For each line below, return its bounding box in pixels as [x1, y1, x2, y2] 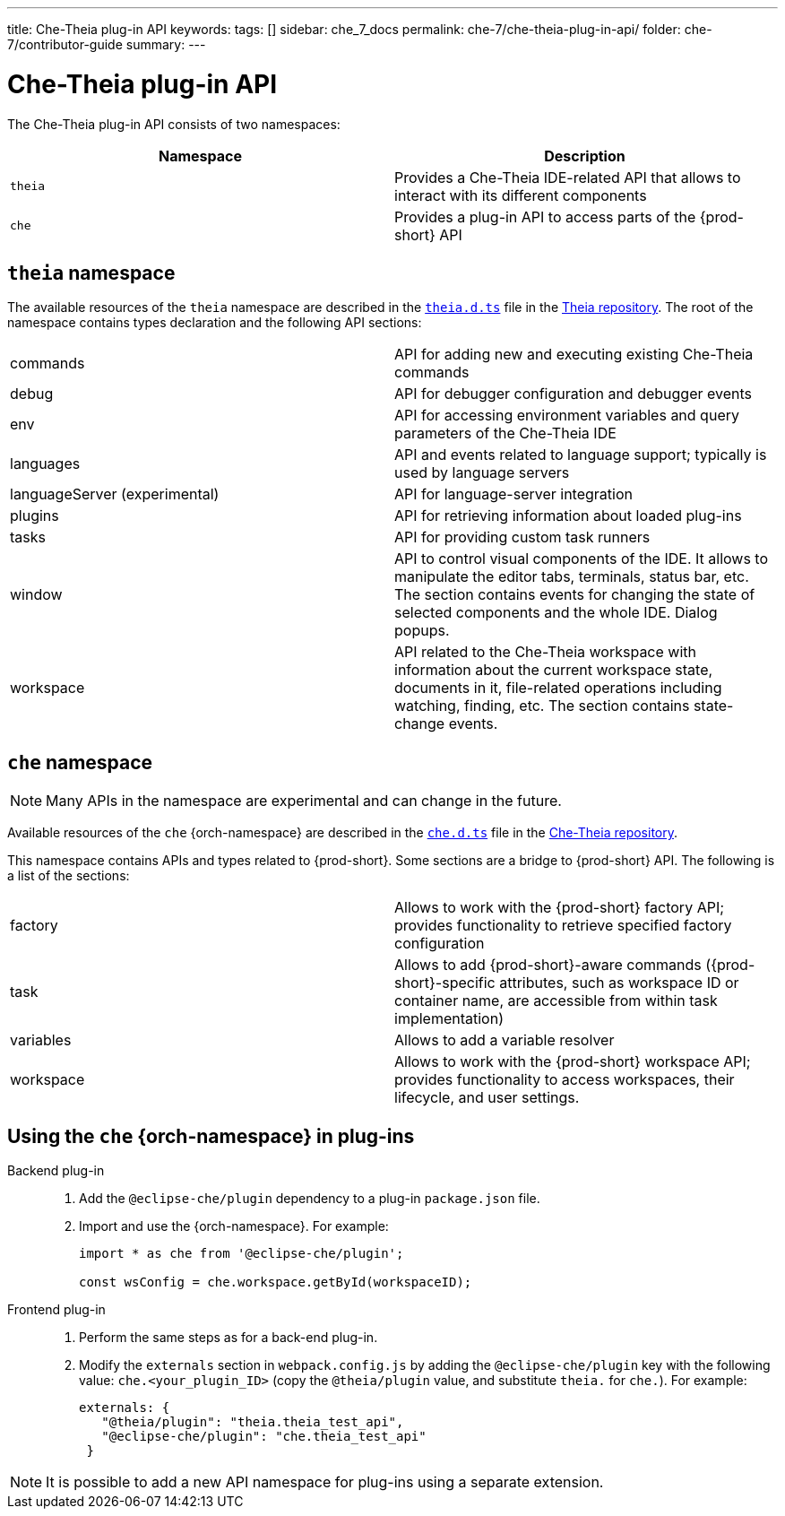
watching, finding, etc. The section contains [394, 697, 690, 715]
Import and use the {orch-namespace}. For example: [79, 1218, 389, 1234]
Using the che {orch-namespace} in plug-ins [7, 1124, 415, 1148]
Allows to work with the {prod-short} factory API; [394, 898, 725, 917]
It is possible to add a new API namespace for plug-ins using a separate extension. [46, 1473, 604, 1492]
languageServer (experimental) [10, 485, 220, 504]
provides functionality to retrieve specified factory [394, 916, 732, 935]
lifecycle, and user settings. [394, 1088, 580, 1107]
